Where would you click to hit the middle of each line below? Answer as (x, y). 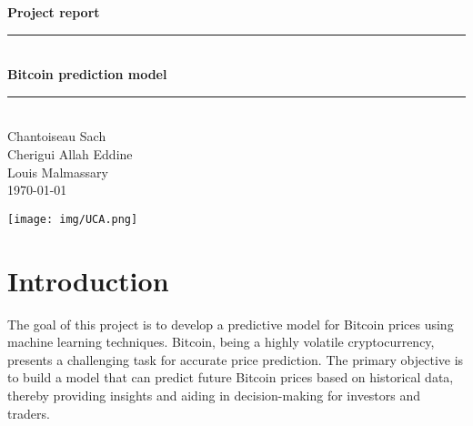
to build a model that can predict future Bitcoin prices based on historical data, (231, 377)
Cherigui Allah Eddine (70, 153)
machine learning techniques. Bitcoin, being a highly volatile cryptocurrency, (221, 342)
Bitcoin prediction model (87, 74)
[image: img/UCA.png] (73, 219)
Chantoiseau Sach (57, 136)
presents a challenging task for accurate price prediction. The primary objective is (236, 359)
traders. (29, 413)
